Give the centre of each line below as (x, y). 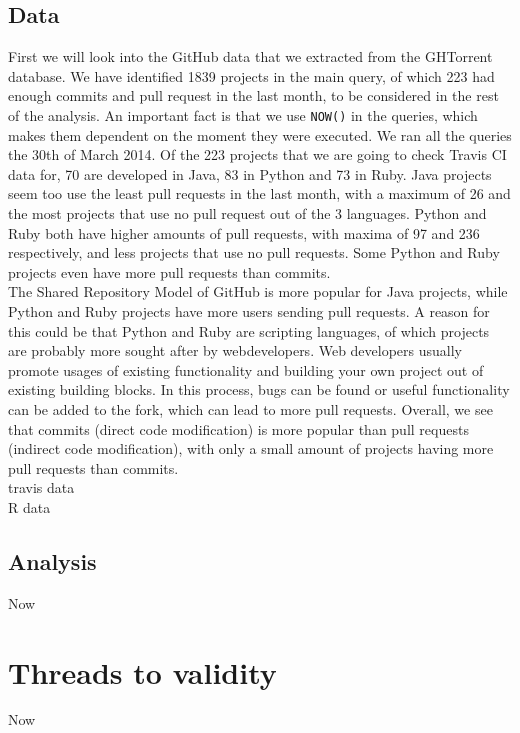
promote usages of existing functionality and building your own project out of (246, 369)
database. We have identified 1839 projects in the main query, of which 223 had (251, 75)
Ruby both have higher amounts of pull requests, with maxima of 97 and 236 (244, 232)
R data (29, 506)
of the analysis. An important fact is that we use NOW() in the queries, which (243, 114)
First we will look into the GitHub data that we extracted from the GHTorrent (250, 56)
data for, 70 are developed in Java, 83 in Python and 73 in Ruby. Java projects (250, 173)
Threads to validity (142, 671)
